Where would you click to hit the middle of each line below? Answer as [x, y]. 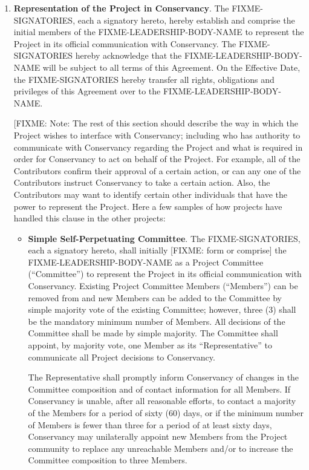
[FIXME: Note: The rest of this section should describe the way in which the [156, 123]
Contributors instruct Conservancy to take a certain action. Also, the [142, 182]
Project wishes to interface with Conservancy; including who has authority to [157, 135]
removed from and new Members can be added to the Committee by [155, 297]
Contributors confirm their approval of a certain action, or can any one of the [157, 170]
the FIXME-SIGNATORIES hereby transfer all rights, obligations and [144, 79]
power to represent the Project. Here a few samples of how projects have [148, 206]
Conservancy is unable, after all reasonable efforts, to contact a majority [162, 401]
